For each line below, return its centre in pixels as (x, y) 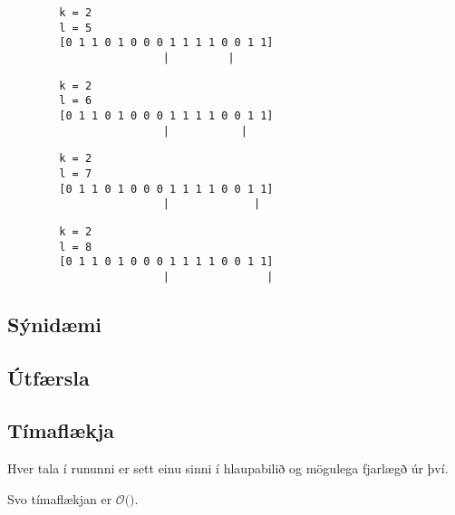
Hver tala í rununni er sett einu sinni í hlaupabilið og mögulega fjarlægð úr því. (228, 468)
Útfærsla (48, 377)
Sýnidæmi (54, 324)
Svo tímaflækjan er (60, 498)
